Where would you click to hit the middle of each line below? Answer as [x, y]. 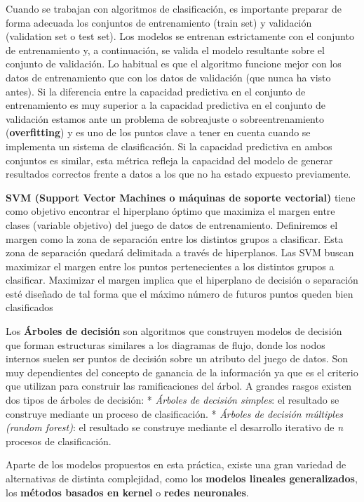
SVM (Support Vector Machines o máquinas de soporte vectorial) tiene [181, 197]
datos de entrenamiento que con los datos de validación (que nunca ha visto [168, 77]
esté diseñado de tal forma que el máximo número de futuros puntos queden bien [180, 293]
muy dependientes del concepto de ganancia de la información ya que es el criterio [182, 372]
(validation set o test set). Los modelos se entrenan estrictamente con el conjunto [180, 36]
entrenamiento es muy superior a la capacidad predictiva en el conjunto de [166, 105]
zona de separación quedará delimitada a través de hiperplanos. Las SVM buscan [180, 252]
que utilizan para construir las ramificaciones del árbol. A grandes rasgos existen [179, 386]
